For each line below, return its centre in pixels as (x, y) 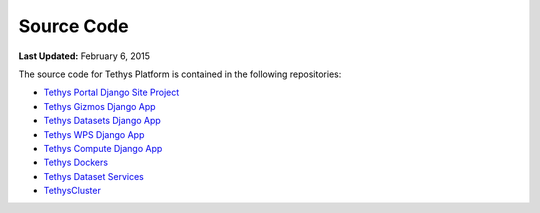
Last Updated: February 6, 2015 (84, 56)
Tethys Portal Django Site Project (111, 92)
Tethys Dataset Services (93, 176)
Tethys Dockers (76, 162)
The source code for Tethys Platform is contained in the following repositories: (180, 74)
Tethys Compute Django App (103, 148)
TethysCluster (72, 191)
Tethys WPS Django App (94, 134)
